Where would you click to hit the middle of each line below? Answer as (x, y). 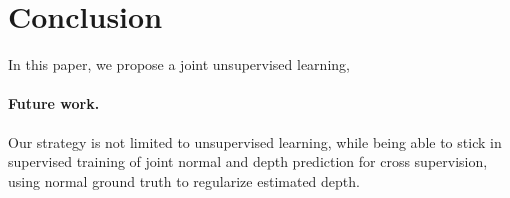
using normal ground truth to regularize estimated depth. (184, 180)
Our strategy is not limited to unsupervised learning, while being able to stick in (255, 141)
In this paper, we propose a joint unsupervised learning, (179, 64)
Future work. (54, 103)
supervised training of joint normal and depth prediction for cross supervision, (248, 161)
